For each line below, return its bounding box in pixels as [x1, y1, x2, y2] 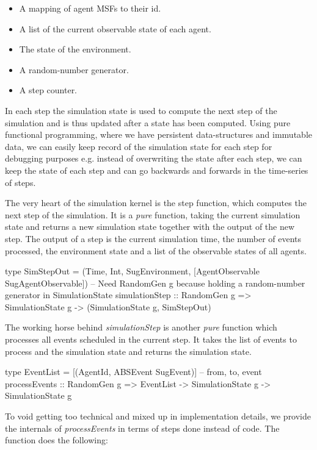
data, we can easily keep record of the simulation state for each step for [5, 140, 272, 152]
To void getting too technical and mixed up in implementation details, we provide [5, 410, 312, 423]
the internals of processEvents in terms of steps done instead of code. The [5, 421, 280, 434]
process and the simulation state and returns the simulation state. [5, 345, 252, 357]
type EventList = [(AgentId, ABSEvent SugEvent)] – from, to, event [5, 365, 262, 378]
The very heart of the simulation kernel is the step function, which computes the [5, 196, 307, 209]
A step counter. [19, 84, 78, 96]
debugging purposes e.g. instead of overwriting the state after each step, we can [5, 152, 302, 165]
